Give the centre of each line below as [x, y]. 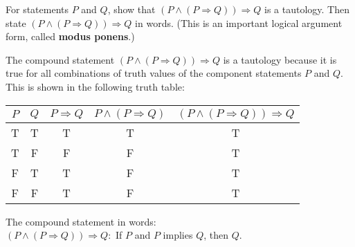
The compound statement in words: [81, 221]
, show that [131, 9]
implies [178, 235]
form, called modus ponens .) [70, 36]
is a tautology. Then [307, 9]
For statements [37, 9]
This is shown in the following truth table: [95, 86]
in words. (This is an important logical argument [239, 22]
